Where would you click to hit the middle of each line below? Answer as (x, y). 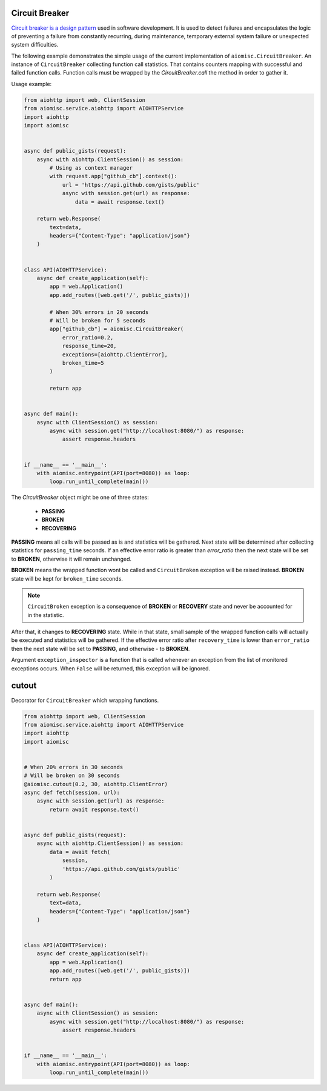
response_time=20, (90, 346)
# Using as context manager (91, 168)
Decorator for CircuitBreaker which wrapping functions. (85, 700)
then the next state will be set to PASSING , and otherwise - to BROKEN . (101, 649)
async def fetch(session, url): (72, 793)
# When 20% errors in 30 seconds (74, 767)
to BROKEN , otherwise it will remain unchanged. (71, 559)
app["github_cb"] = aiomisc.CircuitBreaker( (117, 329)
